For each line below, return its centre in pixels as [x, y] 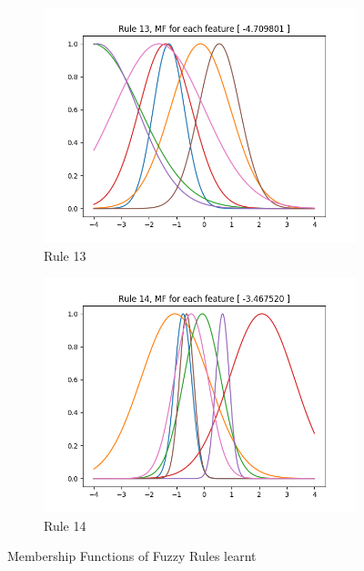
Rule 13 [65, 255]
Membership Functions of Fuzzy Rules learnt [132, 556]
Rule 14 [65, 525]
